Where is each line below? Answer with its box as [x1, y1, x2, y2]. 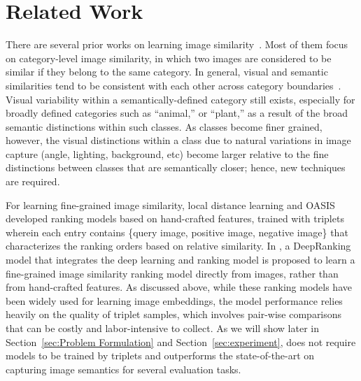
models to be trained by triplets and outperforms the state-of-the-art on [6, 348, 315, 363]
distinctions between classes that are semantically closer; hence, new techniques [6, 160, 346, 175]
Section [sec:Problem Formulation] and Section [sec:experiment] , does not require [6, 334, 356, 349]
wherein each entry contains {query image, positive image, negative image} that [6, 224, 348, 239]
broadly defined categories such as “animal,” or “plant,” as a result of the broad [6, 106, 348, 120]
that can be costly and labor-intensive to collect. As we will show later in [6, 321, 319, 335]
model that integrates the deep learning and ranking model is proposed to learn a [6, 252, 355, 267]
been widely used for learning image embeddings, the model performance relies [6, 293, 343, 308]
